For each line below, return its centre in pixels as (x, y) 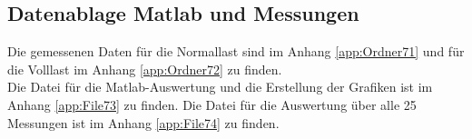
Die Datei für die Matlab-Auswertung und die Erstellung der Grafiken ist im (220, 87)
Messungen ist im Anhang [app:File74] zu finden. (143, 122)
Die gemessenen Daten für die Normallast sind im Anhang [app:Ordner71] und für (236, 51)
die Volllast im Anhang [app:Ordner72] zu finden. (145, 69)
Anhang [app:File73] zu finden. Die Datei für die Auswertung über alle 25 (212, 104)
